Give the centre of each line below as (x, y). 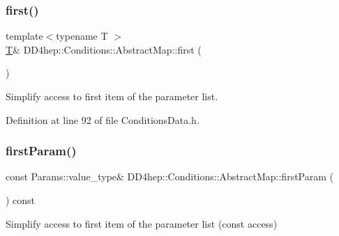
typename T (82, 36)
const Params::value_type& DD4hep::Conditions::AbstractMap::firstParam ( (169, 176)
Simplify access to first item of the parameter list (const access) (142, 223)
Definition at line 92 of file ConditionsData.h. (103, 119)
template (24, 36)
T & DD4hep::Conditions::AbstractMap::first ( (104, 49)
